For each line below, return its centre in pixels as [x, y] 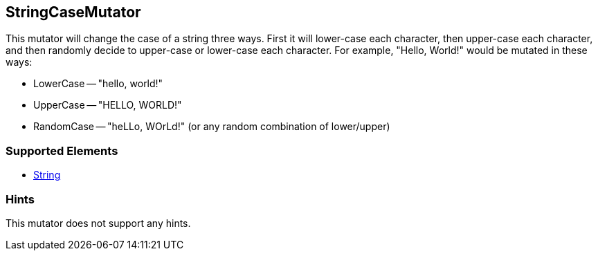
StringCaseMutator [73, 12]
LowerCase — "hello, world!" [98, 84]
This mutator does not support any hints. [98, 223]
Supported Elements [62, 150]
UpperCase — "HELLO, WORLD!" [108, 105]
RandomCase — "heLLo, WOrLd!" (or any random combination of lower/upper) [212, 127]
